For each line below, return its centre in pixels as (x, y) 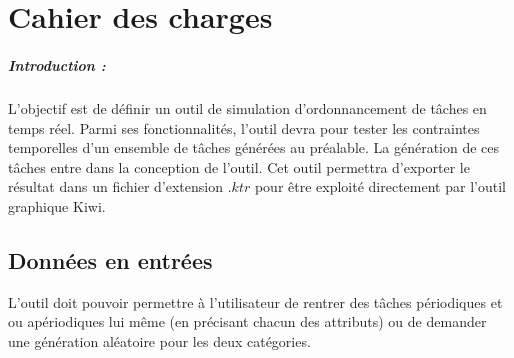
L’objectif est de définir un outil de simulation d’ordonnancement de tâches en (247, 107)
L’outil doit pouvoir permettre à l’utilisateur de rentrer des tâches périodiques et (255, 301)
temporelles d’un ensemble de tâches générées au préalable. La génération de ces (254, 147)
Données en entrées (110, 259)
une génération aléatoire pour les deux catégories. (159, 340)
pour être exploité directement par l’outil (380, 186)
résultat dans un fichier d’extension (115, 186)
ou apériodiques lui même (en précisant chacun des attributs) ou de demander (247, 321)
